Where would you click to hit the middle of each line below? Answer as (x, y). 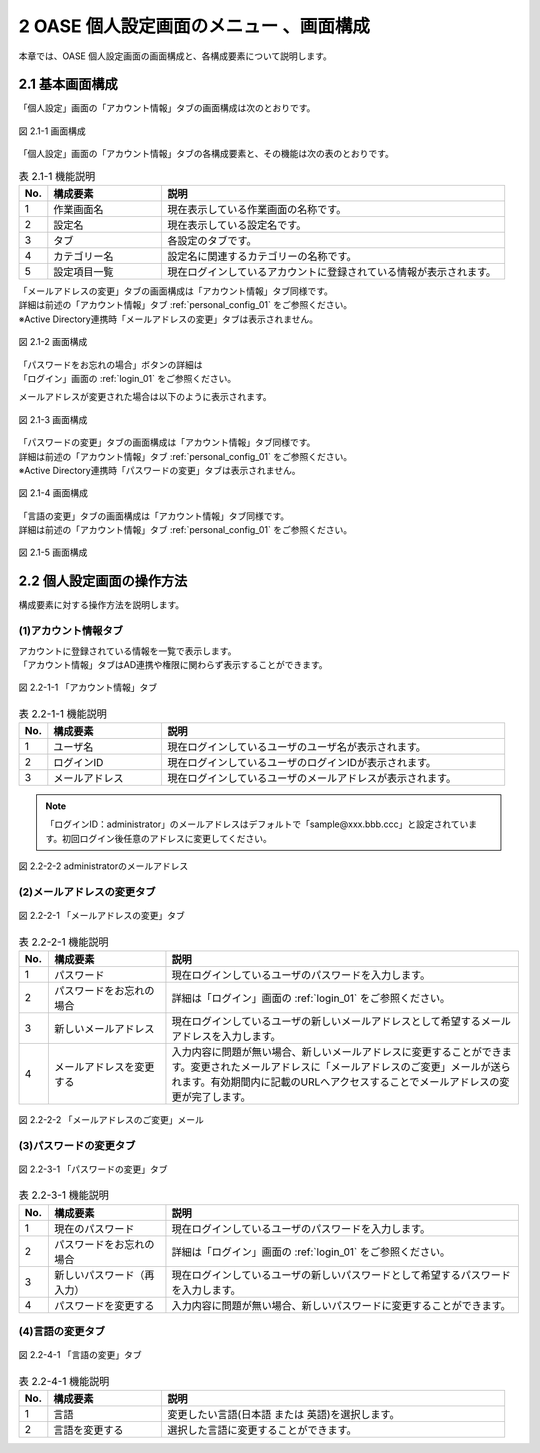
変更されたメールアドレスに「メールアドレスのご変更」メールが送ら (351, 1067)
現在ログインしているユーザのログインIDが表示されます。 (302, 763)
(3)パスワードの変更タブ (77, 1145)
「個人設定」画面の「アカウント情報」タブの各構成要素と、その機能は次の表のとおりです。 (206, 154)
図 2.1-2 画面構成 (53, 342)
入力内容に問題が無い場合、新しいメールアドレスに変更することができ (336, 1052)
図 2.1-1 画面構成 (52, 131)
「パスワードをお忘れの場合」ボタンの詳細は (110, 364)
